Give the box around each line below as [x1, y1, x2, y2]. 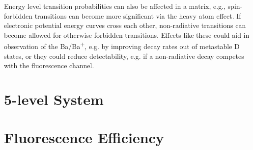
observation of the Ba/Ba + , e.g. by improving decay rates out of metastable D [4, 40, 240, 51]
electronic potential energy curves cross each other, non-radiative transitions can [4, 20, 246, 30]
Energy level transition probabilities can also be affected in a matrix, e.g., [4, 1, 225, 11]
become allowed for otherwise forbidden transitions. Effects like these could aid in [4, 29, 250, 40]
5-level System [4, 89, 104, 109]
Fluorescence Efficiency [4, 127, 164, 148]
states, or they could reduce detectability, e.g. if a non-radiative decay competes [4, 50, 244, 61]
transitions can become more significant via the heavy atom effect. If [34, 10, 241, 21]
